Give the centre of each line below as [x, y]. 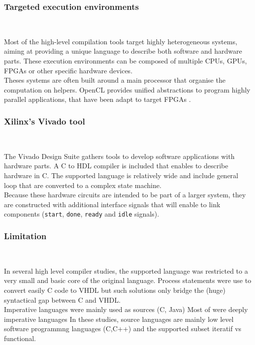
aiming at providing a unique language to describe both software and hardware [123, 51]
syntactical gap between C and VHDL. [62, 299]
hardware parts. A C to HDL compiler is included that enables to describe [116, 166]
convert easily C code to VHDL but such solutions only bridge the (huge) [115, 290]
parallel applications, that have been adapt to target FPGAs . [97, 99]
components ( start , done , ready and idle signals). [82, 214]
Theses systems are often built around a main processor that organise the [115, 80]
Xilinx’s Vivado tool [45, 121]
